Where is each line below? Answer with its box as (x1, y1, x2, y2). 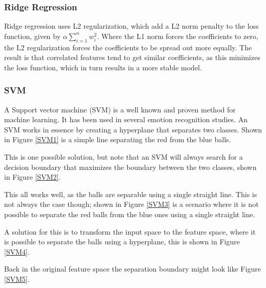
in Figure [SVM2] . (4, 171, 61, 182)
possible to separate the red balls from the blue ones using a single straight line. (4, 208, 255, 219)
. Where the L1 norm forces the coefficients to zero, (97, 30, 258, 41)
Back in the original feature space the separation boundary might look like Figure (4, 263, 261, 274)
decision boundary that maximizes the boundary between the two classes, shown (4, 161, 257, 172)
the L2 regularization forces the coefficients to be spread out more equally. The (4, 42, 252, 52)
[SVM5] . (4, 273, 30, 284)
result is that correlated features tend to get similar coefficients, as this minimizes (4, 52, 260, 63)
